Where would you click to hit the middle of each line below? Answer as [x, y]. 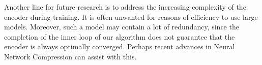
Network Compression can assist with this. [70, 56]
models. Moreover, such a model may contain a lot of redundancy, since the [122, 27]
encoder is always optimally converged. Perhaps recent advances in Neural [120, 46]
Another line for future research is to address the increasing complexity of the [125, 7]
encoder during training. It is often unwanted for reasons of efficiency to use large [131, 17]
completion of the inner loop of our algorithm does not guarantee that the [120, 36]
